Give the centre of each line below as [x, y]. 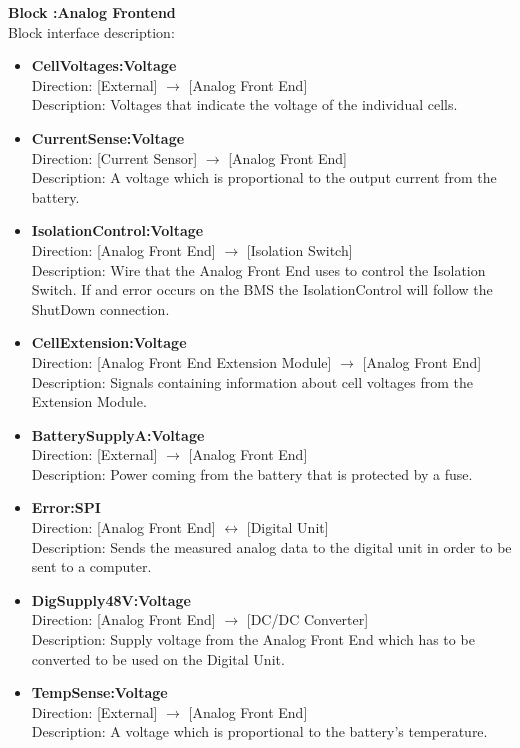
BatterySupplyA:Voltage [118, 434]
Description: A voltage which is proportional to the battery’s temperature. [259, 731]
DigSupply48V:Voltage [111, 599]
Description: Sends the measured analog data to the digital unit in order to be [271, 546]
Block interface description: [91, 31]
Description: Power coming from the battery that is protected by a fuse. [252, 473]
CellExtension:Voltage [109, 342]
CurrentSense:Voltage [108, 137]
